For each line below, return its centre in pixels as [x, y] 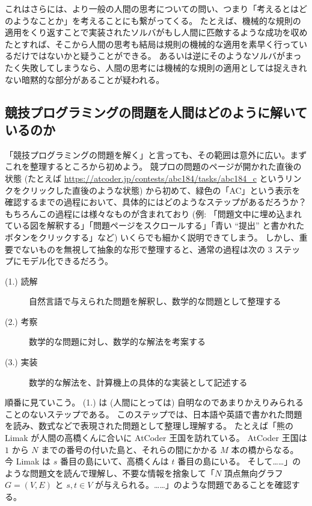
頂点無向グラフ [253, 473]
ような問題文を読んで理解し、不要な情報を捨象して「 [110, 473]
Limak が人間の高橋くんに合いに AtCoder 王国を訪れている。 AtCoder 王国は [156, 438]
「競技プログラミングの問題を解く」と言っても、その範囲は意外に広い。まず [156, 154]
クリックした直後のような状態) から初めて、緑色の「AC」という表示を [161, 190]
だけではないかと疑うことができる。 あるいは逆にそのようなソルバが [149, 56]
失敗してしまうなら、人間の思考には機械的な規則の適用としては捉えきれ [164, 67]
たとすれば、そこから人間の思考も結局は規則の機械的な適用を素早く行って [152, 44]
